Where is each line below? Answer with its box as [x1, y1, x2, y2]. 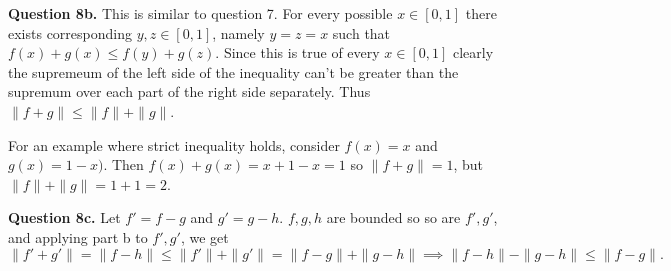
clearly [452, 42, 494, 63]
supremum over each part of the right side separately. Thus [8, 81, 371, 102]
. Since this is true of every [215, 42, 380, 63]
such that [332, 22, 391, 43]
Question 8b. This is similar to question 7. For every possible [8, 3, 393, 23]
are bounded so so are [326, 207, 461, 228]
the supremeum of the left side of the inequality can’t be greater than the [8, 61, 459, 82]
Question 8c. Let [8, 207, 121, 228]
